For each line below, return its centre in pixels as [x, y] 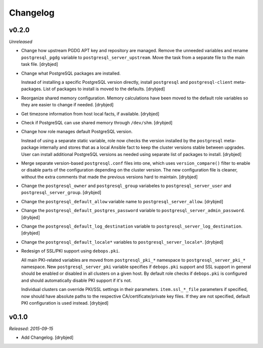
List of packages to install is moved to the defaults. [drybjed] [104, 89]
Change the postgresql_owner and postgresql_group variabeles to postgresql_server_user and [126, 186]
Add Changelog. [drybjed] [47, 338]
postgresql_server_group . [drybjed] [61, 193]
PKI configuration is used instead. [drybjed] [65, 303]
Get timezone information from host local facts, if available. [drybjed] [90, 114]
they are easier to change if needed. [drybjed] [67, 105]
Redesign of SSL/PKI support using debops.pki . [71, 251]
